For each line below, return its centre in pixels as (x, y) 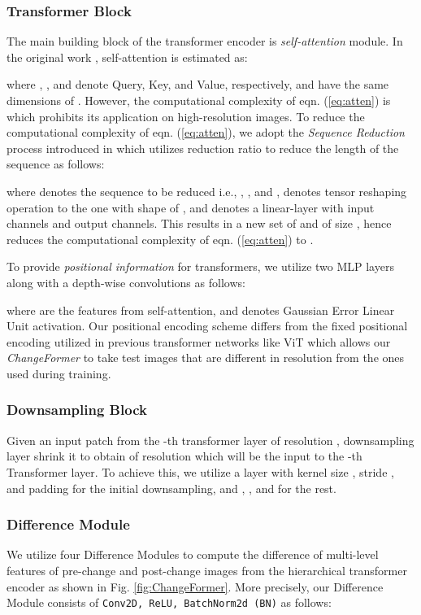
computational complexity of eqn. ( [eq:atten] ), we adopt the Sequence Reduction (206, 132)
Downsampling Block (77, 410)
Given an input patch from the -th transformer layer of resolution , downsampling (210, 440)
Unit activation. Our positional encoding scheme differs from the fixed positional (207, 326)
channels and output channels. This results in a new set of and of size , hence (199, 223)
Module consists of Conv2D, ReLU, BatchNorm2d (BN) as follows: (169, 602)
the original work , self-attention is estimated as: (127, 57)
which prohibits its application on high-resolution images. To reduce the (186, 116)
